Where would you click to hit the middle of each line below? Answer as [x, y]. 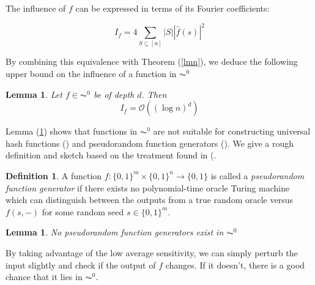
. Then [154, 94]
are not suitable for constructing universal [232, 131]
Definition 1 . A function [54, 175]
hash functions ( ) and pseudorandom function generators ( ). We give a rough [150, 143]
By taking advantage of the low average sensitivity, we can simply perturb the [152, 252]
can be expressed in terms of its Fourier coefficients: [172, 8]
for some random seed [83, 211]
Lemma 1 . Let [34, 94]
